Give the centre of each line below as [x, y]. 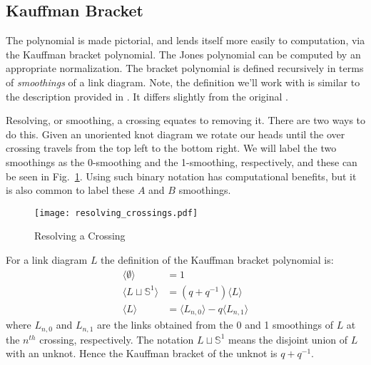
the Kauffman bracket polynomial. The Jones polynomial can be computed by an [183, 54]
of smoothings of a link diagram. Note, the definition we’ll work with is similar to [183, 82]
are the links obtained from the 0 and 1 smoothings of [215, 325]
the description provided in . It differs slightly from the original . [147, 96]
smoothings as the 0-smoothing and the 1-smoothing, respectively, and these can [182, 161]
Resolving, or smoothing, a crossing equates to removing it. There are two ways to [186, 120]
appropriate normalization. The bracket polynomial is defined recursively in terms [185, 68]
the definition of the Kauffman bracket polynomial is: [217, 259]
